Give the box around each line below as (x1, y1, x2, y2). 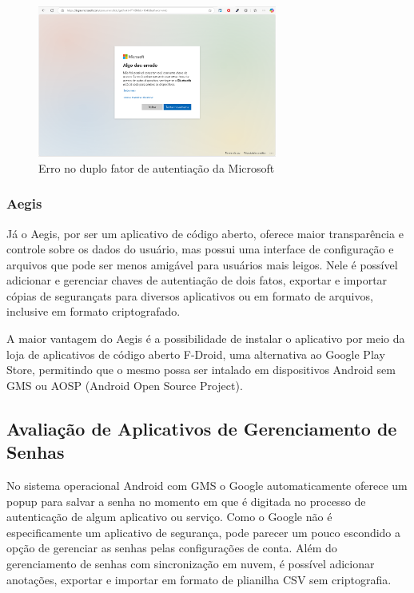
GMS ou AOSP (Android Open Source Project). (6, 376, 243, 393)
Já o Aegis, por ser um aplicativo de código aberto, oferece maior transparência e (6, 225, 404, 241)
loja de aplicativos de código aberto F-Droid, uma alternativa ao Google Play (6, 345, 385, 362)
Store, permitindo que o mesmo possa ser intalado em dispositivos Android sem (6, 361, 396, 378)
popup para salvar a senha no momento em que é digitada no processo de (6, 492, 366, 509)
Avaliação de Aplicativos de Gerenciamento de (6, 416, 397, 440)
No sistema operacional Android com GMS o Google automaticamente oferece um (6, 477, 408, 494)
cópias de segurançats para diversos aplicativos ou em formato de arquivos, (6, 287, 373, 304)
